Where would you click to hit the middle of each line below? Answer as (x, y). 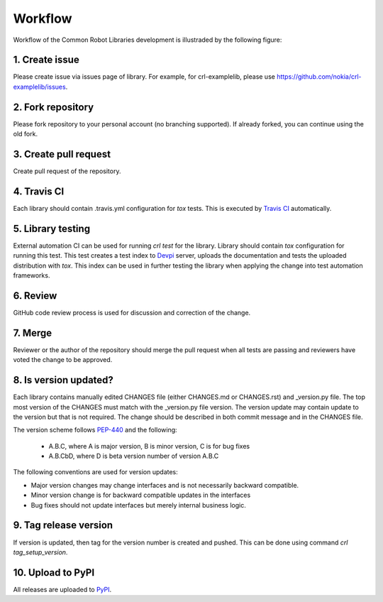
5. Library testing (52, 228)
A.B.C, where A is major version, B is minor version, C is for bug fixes (149, 446)
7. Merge (33, 333)
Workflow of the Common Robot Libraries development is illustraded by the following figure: (148, 40)
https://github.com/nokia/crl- (319, 77)
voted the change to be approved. (63, 360)
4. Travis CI (39, 191)
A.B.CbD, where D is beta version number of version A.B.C (134, 456)
